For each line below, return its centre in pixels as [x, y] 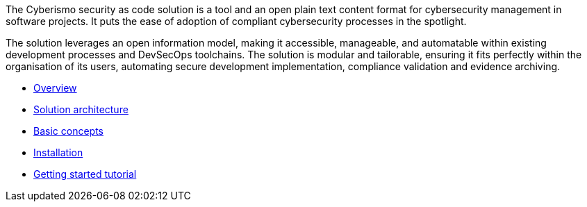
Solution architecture [81, 109]
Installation [58, 152]
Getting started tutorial [85, 174]
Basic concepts [68, 131]
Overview [55, 88]
